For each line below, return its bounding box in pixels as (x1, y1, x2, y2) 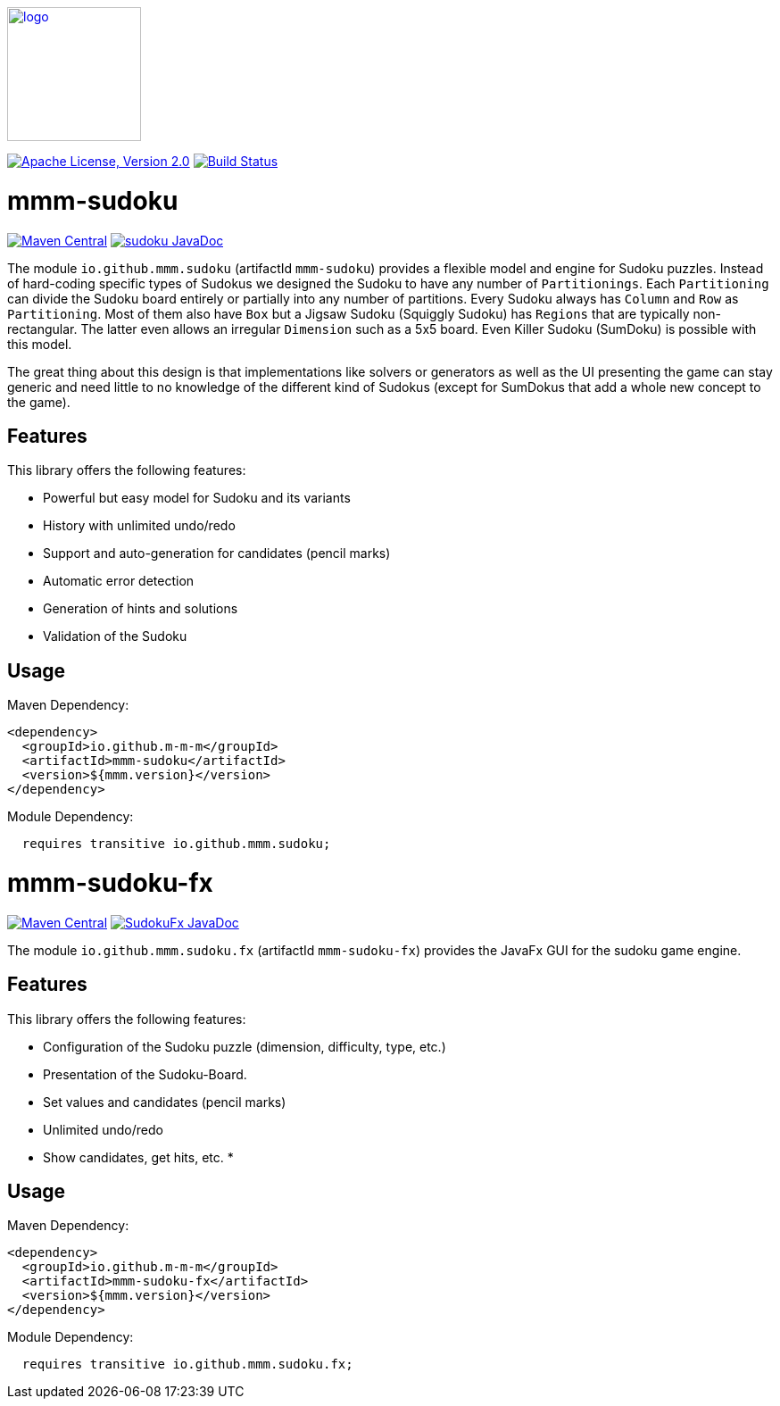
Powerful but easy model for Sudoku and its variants (43, 490, 351, 506)
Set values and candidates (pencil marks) (43, 1094, 286, 1110)
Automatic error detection (43, 573, 195, 589)
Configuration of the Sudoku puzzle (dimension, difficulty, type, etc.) (43, 1038, 446, 1054)
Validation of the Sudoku (43, 628, 187, 645)
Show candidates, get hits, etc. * (43, 1149, 234, 1165)
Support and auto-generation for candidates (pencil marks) (43, 545, 391, 562)
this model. (7, 336, 72, 352)
